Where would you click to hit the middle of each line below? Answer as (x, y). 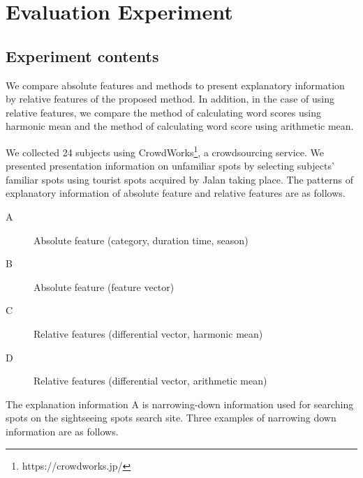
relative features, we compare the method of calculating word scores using (163, 112)
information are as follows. (62, 431)
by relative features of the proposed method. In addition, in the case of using (170, 99)
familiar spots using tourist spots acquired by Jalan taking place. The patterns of (179, 179)
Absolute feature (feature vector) (104, 286)
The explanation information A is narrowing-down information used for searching (180, 404)
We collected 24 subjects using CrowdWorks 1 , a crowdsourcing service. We (165, 151)
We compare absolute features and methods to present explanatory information (175, 85)
